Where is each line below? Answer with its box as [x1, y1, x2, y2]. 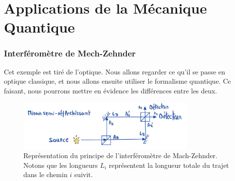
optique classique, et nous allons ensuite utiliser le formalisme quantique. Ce [4, 76, 231, 86]
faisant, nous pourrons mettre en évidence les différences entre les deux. [4, 85, 217, 95]
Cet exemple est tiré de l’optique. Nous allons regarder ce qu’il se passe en [4, 66, 225, 76]
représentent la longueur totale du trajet [108, 160, 229, 170]
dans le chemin [23, 169, 68, 180]
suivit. [74, 169, 93, 180]
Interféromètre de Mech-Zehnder [4, 47, 136, 59]
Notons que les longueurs [23, 160, 98, 170]
